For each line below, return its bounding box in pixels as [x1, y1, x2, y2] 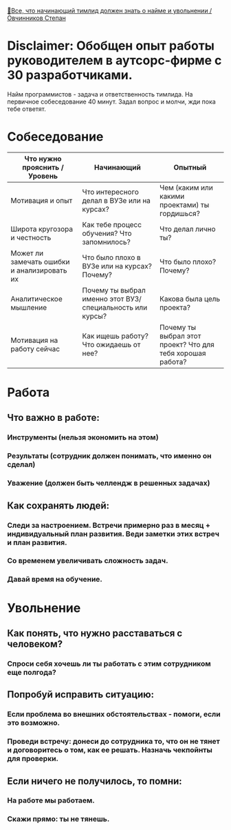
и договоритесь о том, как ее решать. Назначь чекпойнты [7, 745, 213, 755]
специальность [82, 302, 134, 312]
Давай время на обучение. [7, 575, 103, 584]
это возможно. [7, 718, 60, 728]
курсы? [82, 311, 107, 321]
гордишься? [159, 208, 201, 218]
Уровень [28, 171, 58, 181]
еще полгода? [7, 667, 57, 677]
